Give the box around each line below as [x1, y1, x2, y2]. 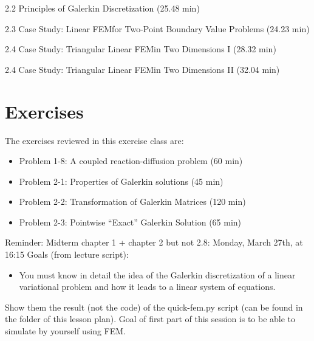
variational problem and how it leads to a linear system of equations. [19, 280, 276, 293]
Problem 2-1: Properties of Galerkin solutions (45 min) [19, 174, 224, 187]
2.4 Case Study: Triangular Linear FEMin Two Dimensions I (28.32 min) [5, 43, 276, 55]
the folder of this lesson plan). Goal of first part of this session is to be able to [5, 312, 296, 325]
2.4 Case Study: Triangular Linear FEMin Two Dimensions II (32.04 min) [5, 63, 280, 75]
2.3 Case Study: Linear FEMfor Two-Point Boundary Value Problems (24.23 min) [5, 22, 310, 35]
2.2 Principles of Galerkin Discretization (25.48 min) [5, 2, 200, 14]
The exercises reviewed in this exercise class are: [5, 134, 184, 146]
